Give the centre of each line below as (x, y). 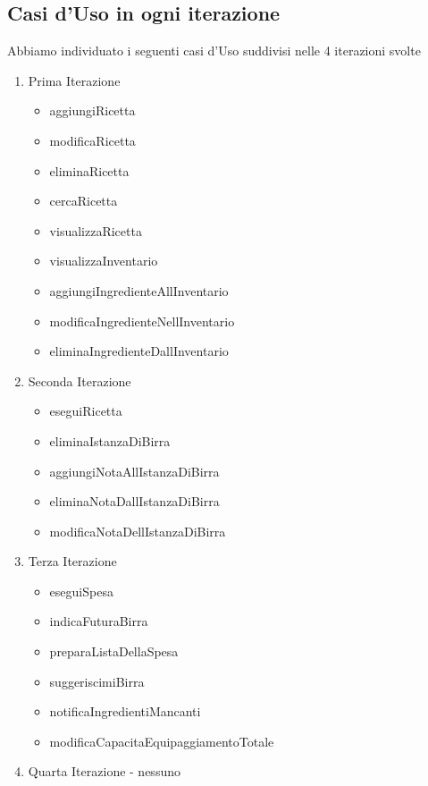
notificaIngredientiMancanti (125, 711)
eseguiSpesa (81, 591)
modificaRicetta (92, 140)
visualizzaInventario (104, 261)
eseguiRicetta (86, 411)
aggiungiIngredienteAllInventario (139, 290)
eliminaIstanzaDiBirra (110, 440)
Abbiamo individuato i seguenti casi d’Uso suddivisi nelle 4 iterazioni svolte (214, 51)
